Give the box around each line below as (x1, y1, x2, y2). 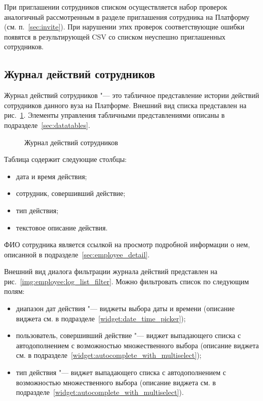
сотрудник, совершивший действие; (16, 188, 126, 198)
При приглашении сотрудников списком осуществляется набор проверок (4, 2, 228, 12)
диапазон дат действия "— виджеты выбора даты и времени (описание (16, 303, 235, 314)
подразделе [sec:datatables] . (4, 119, 90, 130)
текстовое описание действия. (16, 222, 108, 232)
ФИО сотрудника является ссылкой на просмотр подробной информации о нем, (4, 239, 250, 250)
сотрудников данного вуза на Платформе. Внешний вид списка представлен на (4, 99, 247, 110)
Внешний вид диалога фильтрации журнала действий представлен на (4, 266, 218, 277)
